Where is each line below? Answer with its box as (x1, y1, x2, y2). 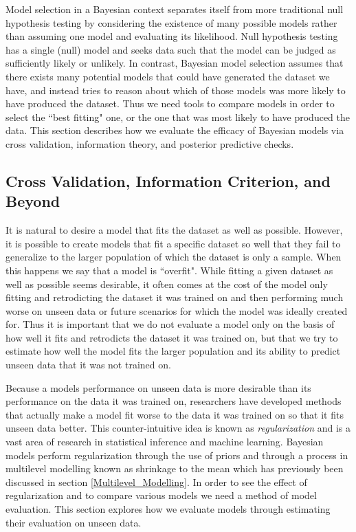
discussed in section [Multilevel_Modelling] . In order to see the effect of (5, 474, 307, 489)
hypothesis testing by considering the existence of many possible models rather (5, 15, 337, 30)
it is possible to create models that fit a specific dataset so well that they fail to (5, 236, 341, 250)
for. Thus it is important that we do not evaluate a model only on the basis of (5, 317, 335, 331)
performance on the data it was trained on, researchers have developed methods (5, 394, 342, 408)
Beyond (5, 190, 60, 212)
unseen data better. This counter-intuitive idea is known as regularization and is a (5, 421, 351, 435)
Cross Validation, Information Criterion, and (5, 170, 331, 191)
